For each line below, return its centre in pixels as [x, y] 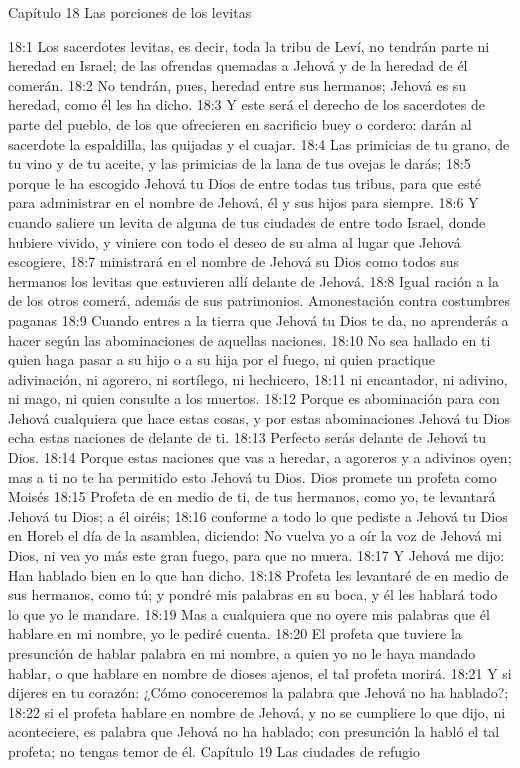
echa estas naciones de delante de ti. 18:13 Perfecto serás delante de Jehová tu [247, 437]
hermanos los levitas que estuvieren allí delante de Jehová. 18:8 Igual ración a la [253, 280]
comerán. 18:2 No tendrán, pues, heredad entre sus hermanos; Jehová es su [237, 84]
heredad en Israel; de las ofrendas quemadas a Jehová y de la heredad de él [238, 65]
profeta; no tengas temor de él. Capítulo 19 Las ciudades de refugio [214, 750]
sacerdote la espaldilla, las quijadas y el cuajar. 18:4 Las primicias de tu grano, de [259, 143]
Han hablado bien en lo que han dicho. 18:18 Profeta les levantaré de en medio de [258, 574]
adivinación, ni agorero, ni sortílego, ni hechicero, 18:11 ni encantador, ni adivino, [258, 378]
